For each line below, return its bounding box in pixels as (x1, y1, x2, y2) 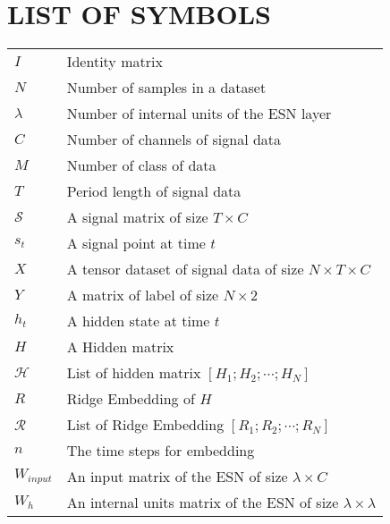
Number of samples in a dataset (66, 77, 267, 98)
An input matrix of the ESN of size (66, 466, 288, 487)
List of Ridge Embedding (66, 414, 225, 435)
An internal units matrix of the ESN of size (66, 492, 339, 513)
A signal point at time (66, 232, 206, 254)
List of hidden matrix (66, 362, 201, 384)
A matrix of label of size (66, 284, 219, 306)
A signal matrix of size (66, 207, 208, 228)
